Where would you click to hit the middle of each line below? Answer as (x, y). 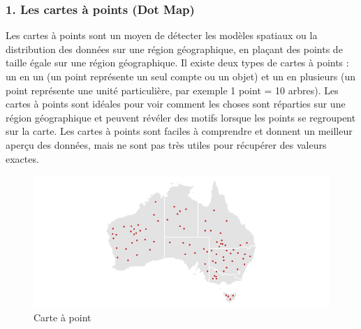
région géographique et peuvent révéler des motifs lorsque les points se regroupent (181, 117)
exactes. (22, 158)
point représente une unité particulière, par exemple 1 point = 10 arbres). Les (172, 90)
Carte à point (62, 317)
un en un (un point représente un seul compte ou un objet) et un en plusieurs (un (180, 76)
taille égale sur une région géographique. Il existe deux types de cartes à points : (177, 63)
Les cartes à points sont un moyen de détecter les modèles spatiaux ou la (162, 35)
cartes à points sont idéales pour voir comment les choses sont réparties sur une (176, 104)
